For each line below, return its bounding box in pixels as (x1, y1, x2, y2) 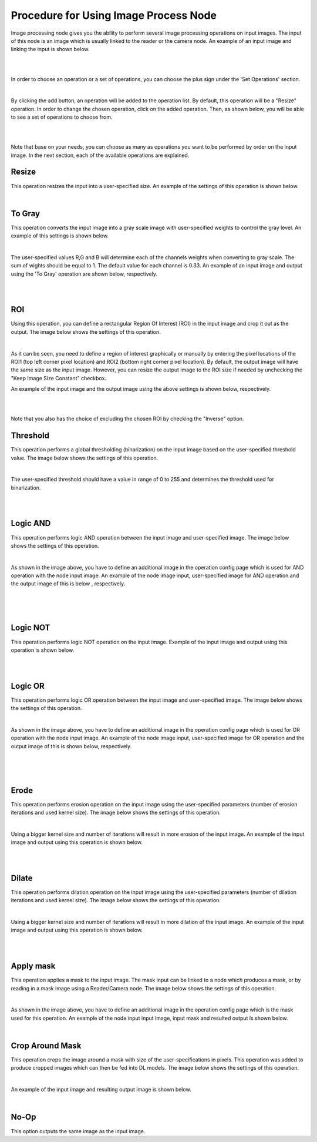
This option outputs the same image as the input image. (11, 1127, 146, 1134)
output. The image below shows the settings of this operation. (11, 328, 161, 335)
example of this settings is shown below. (11, 232, 109, 239)
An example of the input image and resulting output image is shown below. (11, 1086, 191, 1093)
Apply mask (11, 961, 56, 971)
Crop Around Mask (11, 1040, 82, 1050)
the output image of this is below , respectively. (11, 580, 126, 587)
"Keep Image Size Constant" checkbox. (11, 374, 107, 381)
